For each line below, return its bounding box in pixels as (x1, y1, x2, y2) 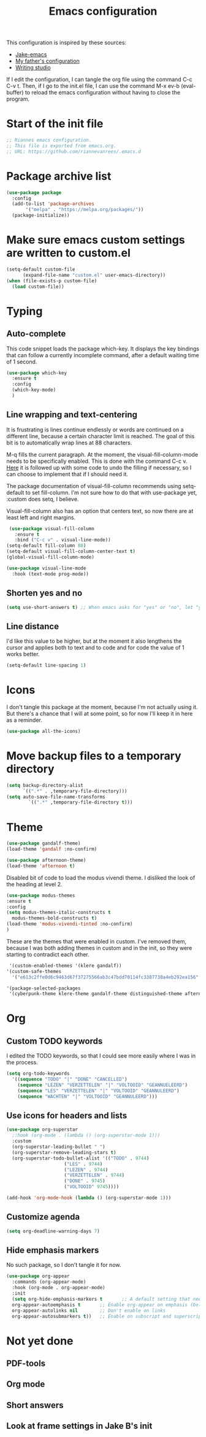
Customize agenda (6, 1212, 80, 1222)
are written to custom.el (6, 246, 131, 260)
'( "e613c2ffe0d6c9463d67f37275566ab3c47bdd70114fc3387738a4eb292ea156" (12, 974, 199, 980)
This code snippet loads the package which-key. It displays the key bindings (6, 345, 199, 352)
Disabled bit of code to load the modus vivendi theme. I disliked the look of (6, 873, 196, 881)
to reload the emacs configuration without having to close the (25, 89, 181, 96)
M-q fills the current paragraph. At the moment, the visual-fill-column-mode (6, 451, 198, 458)
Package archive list (6, 169, 112, 183)
